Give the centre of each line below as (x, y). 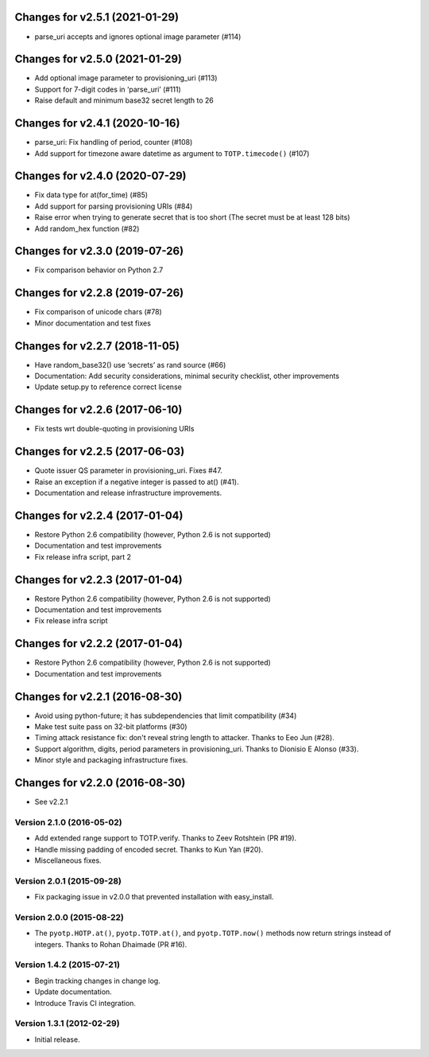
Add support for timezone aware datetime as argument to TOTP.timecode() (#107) (172, 153)
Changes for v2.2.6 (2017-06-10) (99, 410)
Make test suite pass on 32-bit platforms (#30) (111, 727)
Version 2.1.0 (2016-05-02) (68, 822)
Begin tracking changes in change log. (97, 981)
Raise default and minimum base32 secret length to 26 (124, 100)
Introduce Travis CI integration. (85, 1003)
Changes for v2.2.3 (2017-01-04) (99, 580)
